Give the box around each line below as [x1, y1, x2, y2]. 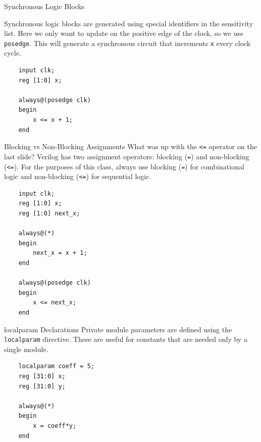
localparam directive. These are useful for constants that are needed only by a [4, 334, 247, 344]
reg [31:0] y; [18, 382, 66, 390]
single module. [4, 343, 48, 354]
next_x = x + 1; [33, 249, 87, 257]
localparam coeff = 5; [18, 363, 94, 370]
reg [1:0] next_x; [18, 210, 80, 217]
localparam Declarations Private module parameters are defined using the [4, 324, 232, 334]
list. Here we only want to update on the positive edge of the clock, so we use [4, 28, 243, 38]
